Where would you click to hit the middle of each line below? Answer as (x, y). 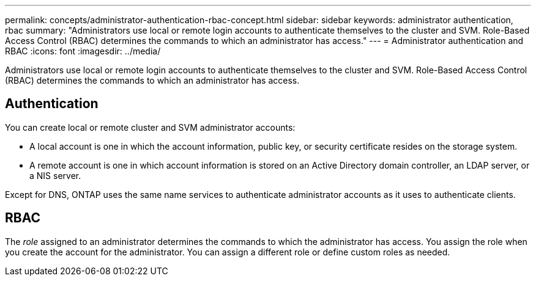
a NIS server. (55, 175)
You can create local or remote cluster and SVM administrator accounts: (150, 127)
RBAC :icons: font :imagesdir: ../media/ (83, 51)
